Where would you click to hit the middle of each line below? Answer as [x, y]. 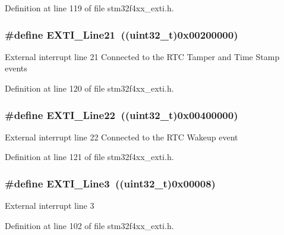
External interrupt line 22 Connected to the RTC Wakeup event [122, 137]
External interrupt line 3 [50, 206]
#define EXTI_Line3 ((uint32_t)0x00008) [110, 183]
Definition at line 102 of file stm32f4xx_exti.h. [89, 225]
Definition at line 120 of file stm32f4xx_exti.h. [89, 88]
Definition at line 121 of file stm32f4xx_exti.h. [89, 157]
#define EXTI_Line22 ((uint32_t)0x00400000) [122, 115]
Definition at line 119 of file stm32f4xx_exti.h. [89, 8]
